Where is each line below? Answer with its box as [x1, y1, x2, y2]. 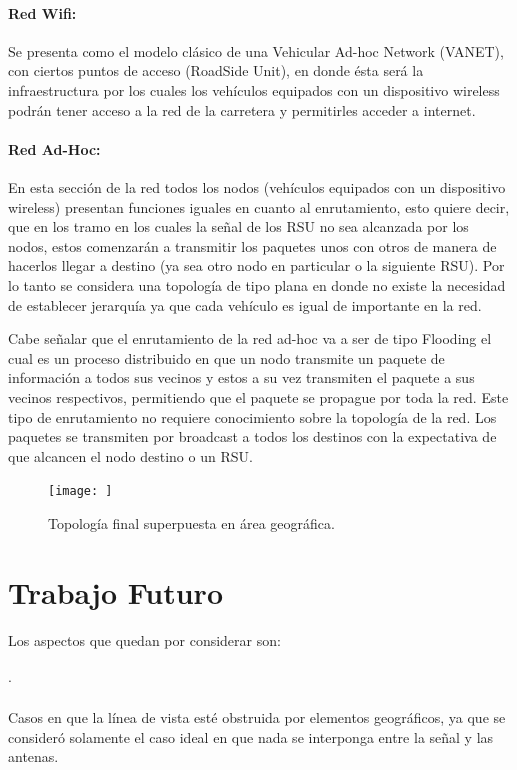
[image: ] [48, 484, 113, 499]
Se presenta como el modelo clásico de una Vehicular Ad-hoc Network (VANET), [8, 40, 504, 61]
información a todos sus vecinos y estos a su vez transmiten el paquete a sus [8, 367, 475, 388]
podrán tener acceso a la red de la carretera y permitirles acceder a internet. [8, 99, 476, 120]
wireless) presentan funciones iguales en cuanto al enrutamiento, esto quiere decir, [8, 196, 510, 217]
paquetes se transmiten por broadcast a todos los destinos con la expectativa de [8, 426, 497, 447]
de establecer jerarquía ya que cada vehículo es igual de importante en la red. [8, 294, 482, 315]
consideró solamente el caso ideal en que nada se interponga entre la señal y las [8, 726, 494, 747]
